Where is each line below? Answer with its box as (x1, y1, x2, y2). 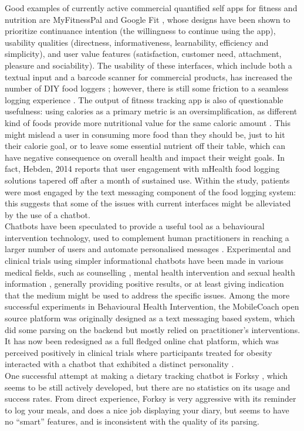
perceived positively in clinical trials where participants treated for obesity (5, 346, 272, 358)
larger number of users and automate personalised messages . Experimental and (5, 243, 291, 255)
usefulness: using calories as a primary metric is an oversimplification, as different (5, 105, 298, 117)
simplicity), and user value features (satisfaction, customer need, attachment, (5, 47, 282, 60)
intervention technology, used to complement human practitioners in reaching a (5, 231, 289, 243)
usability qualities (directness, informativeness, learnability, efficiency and (5, 36, 269, 48)
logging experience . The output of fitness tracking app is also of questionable (5, 93, 283, 106)
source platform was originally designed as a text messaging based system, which (5, 312, 295, 324)
